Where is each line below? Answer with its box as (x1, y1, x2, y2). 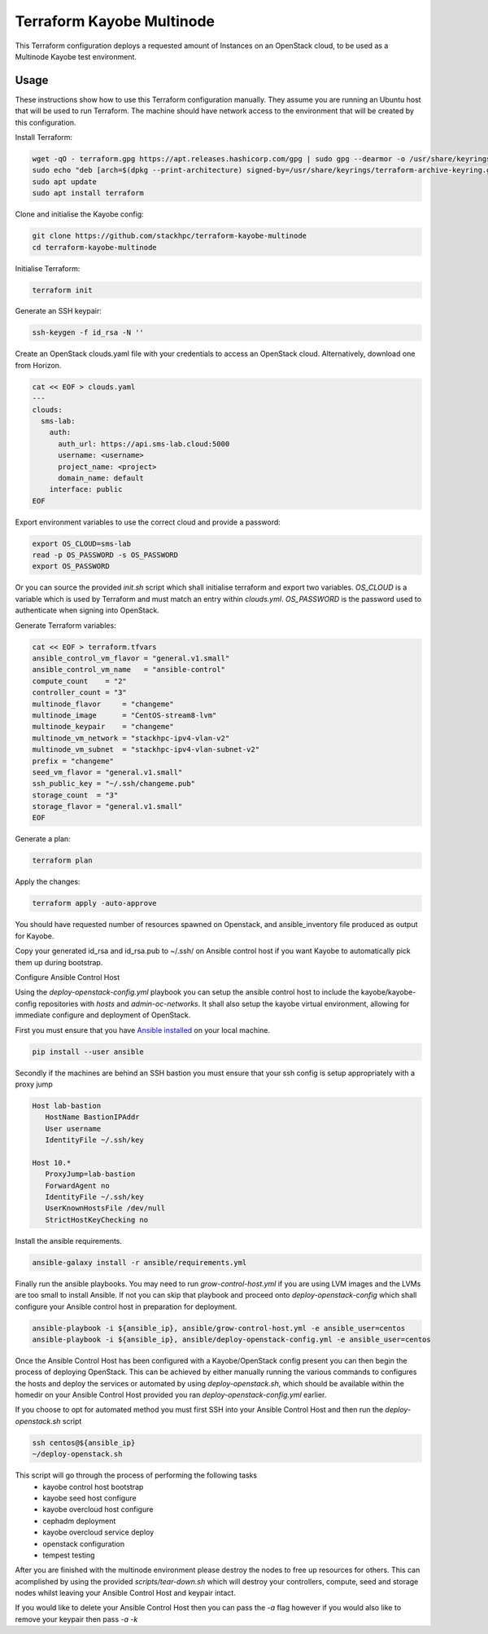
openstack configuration (42, 1539, 125, 1548)
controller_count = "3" (32, 688, 128, 697)
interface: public (49, 485, 123, 494)
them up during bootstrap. (15, 957, 103, 967)
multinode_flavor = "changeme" (32, 699, 174, 709)
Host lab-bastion (32, 1100, 102, 1110)
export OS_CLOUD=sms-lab (32, 538, 132, 548)
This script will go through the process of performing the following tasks (15, 1470, 258, 1480)
